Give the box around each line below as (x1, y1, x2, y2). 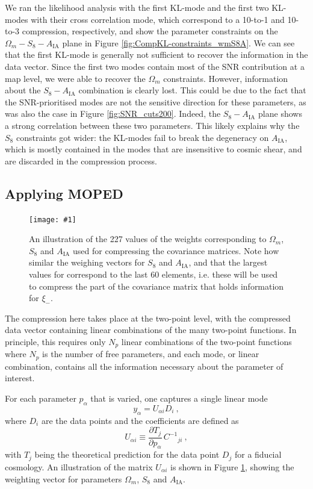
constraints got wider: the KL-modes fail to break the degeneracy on (16, 131, 269, 143)
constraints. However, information (163, 72, 288, 84)
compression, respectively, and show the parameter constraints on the (22, 25, 278, 37)
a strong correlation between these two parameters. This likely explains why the (5, 119, 300, 131)
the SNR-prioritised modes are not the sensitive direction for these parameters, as (5, 95, 306, 108)
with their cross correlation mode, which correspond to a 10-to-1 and (31, 13, 285, 25)
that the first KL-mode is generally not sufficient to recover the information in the (5, 48, 308, 61)
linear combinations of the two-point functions (121, 335, 292, 347)
